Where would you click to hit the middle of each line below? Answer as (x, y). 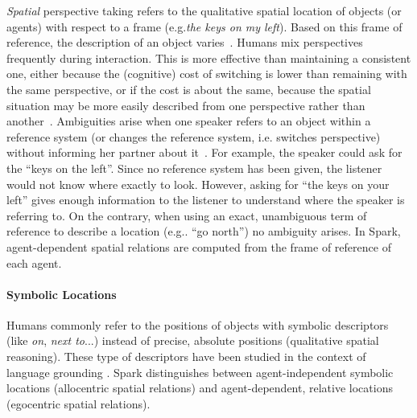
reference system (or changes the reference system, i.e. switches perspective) (194, 136)
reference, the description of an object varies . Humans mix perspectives (185, 42)
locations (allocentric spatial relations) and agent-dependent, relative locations (200, 388)
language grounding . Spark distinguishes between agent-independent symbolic (200, 372)
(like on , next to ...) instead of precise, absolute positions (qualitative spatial (193, 340)
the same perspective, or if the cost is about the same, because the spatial (189, 89)
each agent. (34, 262)
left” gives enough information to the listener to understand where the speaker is (206, 200)
